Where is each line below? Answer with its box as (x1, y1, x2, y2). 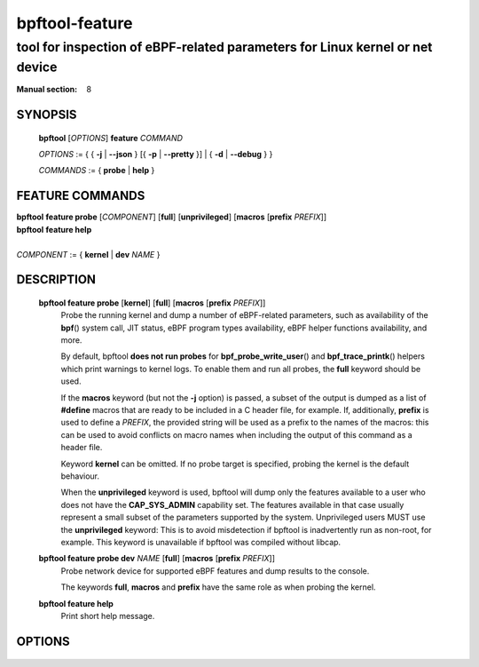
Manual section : (16, 84, 78, 95)
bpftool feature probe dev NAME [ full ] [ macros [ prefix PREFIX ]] (38, 553, 275, 564)
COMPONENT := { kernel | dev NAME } (16, 249, 161, 259)
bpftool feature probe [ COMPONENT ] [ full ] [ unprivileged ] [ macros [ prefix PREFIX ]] (16, 211, 327, 222)
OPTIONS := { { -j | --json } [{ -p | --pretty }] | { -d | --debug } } (38, 149, 273, 160)
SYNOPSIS (16, 107, 77, 123)
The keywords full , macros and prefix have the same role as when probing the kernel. (60, 582, 376, 592)
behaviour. (60, 471, 100, 481)
